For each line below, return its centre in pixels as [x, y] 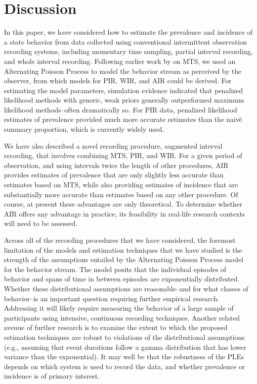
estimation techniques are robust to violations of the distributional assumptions [124, 337]
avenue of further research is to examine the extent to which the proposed [116, 327]
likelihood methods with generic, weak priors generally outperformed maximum [124, 100]
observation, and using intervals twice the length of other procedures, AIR [116, 165]
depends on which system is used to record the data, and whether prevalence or [125, 366]
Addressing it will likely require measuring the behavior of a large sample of [119, 308]
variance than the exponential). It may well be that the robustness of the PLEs [124, 357]
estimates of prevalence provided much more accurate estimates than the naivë [123, 119]
